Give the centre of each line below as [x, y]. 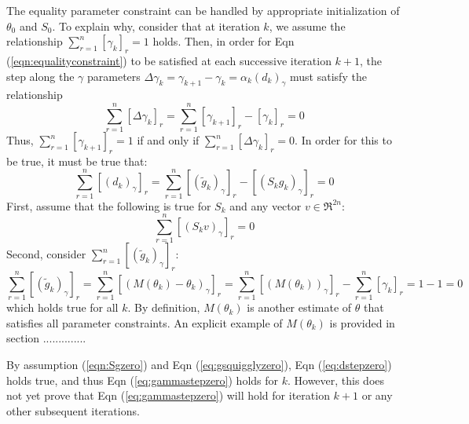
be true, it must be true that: [77, 161]
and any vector [266, 205]
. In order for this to [343, 140]
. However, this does [336, 380]
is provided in [362, 322]
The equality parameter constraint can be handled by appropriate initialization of [203, 10]
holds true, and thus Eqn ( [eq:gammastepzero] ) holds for [143, 380]
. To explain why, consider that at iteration [156, 26]
